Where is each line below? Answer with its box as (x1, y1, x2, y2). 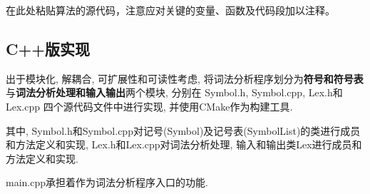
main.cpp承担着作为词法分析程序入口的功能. (6, 175, 208, 190)
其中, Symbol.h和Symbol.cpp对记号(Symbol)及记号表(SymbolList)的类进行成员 (6, 123, 361, 138)
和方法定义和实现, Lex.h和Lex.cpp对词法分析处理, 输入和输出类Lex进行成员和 (6, 137, 362, 152)
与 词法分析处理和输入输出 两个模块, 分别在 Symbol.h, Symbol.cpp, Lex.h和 (6, 85, 343, 100)
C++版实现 (6, 37, 90, 59)
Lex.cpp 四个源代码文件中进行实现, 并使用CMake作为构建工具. (6, 98, 293, 113)
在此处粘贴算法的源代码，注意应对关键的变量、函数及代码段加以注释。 (6, 3, 335, 17)
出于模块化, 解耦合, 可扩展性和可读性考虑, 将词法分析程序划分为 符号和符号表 (6, 71, 364, 86)
